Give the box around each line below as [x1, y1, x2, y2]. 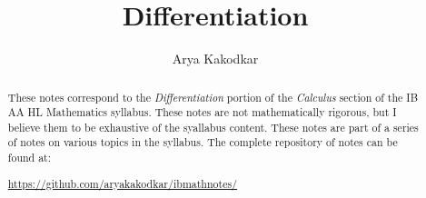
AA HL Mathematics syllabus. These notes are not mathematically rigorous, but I [7, 104, 397, 120]
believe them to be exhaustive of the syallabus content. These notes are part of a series [7, 119, 419, 134]
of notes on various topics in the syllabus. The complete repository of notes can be [7, 134, 398, 150]
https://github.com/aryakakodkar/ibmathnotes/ [7, 175, 238, 191]
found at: [7, 150, 52, 165]
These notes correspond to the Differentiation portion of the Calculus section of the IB [7, 89, 419, 104]
